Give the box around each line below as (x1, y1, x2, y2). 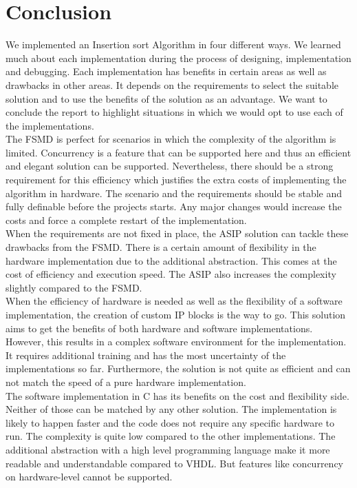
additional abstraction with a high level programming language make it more (6, 442, 330, 456)
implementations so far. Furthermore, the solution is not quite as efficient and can (6, 361, 351, 376)
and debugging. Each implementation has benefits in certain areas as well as (6, 64, 327, 79)
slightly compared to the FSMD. (6, 280, 142, 294)
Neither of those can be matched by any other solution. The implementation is (6, 402, 337, 416)
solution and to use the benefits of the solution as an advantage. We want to (6, 91, 327, 105)
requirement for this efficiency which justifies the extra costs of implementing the (6, 172, 347, 187)
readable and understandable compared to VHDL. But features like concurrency (6, 456, 343, 470)
